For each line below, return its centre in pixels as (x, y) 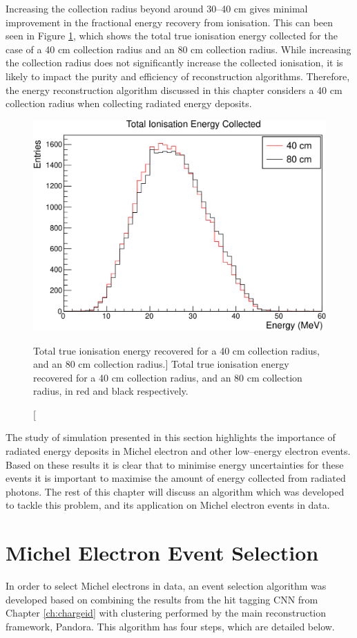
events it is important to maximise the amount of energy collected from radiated (176, 478)
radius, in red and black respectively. (111, 391)
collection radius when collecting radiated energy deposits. (129, 103)
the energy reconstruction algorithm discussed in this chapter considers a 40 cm (174, 90)
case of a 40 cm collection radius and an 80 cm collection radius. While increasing (178, 49)
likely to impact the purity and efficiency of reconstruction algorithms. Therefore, (178, 76)
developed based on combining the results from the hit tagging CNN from (162, 599)
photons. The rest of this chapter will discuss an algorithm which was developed (175, 491)
